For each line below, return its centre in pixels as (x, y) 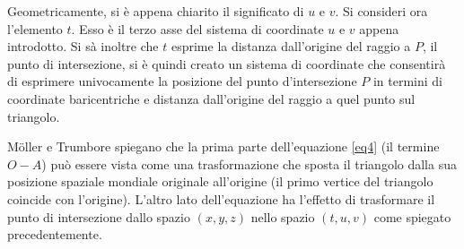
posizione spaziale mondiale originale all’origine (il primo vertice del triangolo (220, 181)
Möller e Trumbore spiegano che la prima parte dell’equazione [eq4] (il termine (223, 146)
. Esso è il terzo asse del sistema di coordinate (197, 28)
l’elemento (35, 28)
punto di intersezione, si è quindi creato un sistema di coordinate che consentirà (227, 63)
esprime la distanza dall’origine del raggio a (291, 46)
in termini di (407, 81)
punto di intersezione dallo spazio (99, 216)
